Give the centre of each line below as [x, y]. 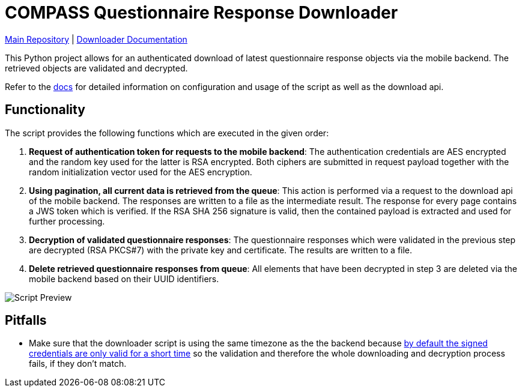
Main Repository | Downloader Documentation [96, 39]
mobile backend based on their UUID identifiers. [124, 279]
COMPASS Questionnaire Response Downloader [202, 13]
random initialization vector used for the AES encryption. [141, 172]
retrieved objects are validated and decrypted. [96, 68]
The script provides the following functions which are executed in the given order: [167, 133]
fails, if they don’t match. [78, 364]
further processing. [67, 221]
